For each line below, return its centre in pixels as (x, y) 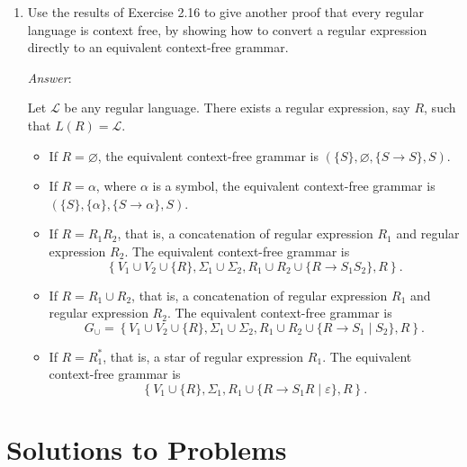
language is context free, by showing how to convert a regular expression (227, 29)
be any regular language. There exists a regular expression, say (237, 108)
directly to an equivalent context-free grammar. (158, 47)
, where (116, 186)
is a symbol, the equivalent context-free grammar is (294, 186)
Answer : (49, 77)
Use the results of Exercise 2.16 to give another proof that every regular (225, 12)
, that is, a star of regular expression (203, 356)
